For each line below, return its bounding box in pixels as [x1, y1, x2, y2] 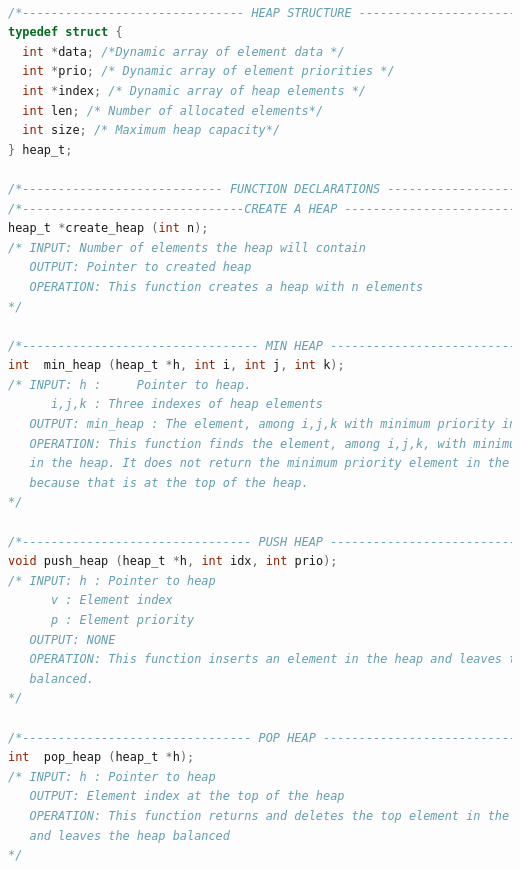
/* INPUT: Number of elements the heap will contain [8, 240, 366, 255]
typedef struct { [8, 25, 123, 40]
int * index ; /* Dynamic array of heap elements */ [22, 83, 367, 98]
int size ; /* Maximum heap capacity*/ [22, 123, 281, 138]
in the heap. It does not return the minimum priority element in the [29, 456, 510, 471]
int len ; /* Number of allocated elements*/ [22, 103, 324, 118]
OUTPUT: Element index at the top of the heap [29, 789, 345, 804]
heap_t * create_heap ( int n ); [8, 221, 209, 236]
